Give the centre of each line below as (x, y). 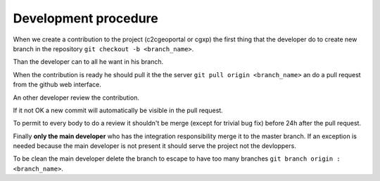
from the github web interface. (57, 85)
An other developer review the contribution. (76, 98)
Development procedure (85, 18)
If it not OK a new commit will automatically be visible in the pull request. (118, 110)
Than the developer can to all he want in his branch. (88, 62)
